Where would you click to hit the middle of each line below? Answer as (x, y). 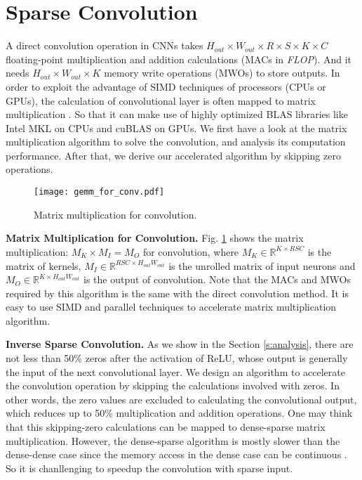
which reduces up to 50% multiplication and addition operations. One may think (179, 413)
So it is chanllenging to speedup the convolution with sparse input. (149, 468)
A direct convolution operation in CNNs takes (105, 45)
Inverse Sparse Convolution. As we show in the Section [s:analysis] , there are (180, 344)
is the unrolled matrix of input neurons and (262, 265)
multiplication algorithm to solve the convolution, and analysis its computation (176, 142)
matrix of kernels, (43, 265)
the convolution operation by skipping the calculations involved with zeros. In (173, 385)
